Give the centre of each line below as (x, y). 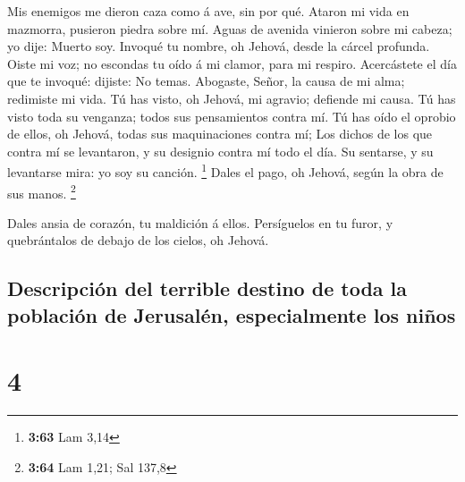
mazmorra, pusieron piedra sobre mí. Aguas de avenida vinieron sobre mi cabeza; (230, 28)
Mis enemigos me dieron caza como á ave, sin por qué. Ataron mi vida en (208, 11)
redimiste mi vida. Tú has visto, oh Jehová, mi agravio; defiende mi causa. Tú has (232, 98)
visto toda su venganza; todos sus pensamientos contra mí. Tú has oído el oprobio (232, 116)
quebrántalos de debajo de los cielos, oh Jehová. (138, 240)
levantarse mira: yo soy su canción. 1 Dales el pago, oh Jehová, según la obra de (225, 170)
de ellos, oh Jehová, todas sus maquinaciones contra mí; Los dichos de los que (220, 134)
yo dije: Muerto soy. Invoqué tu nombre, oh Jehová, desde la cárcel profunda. (219, 46)
